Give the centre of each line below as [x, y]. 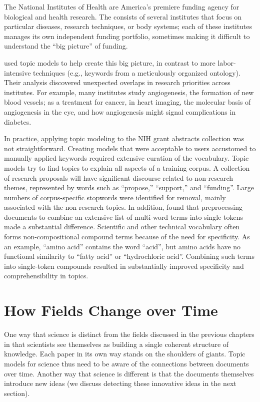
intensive [17, 72]
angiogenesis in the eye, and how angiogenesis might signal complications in [120, 111]
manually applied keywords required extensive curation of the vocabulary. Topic [126, 158]
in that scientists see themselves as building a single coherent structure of [116, 344]
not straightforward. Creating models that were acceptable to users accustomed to [130, 148]
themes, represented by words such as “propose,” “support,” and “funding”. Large [129, 187]
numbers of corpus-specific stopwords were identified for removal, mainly [115, 197]
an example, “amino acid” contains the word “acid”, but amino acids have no [122, 246]
